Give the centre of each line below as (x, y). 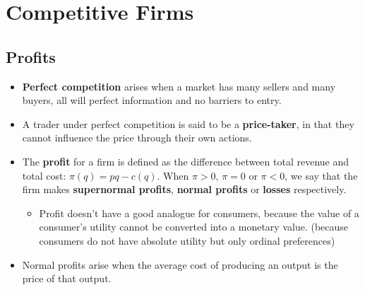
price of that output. (67, 278)
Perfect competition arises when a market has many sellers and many (179, 86)
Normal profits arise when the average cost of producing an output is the (180, 264)
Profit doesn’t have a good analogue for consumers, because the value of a (199, 213)
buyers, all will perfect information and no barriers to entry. (152, 100)
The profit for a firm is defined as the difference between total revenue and (186, 161)
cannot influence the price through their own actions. (137, 138)
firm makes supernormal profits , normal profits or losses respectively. (184, 189)
